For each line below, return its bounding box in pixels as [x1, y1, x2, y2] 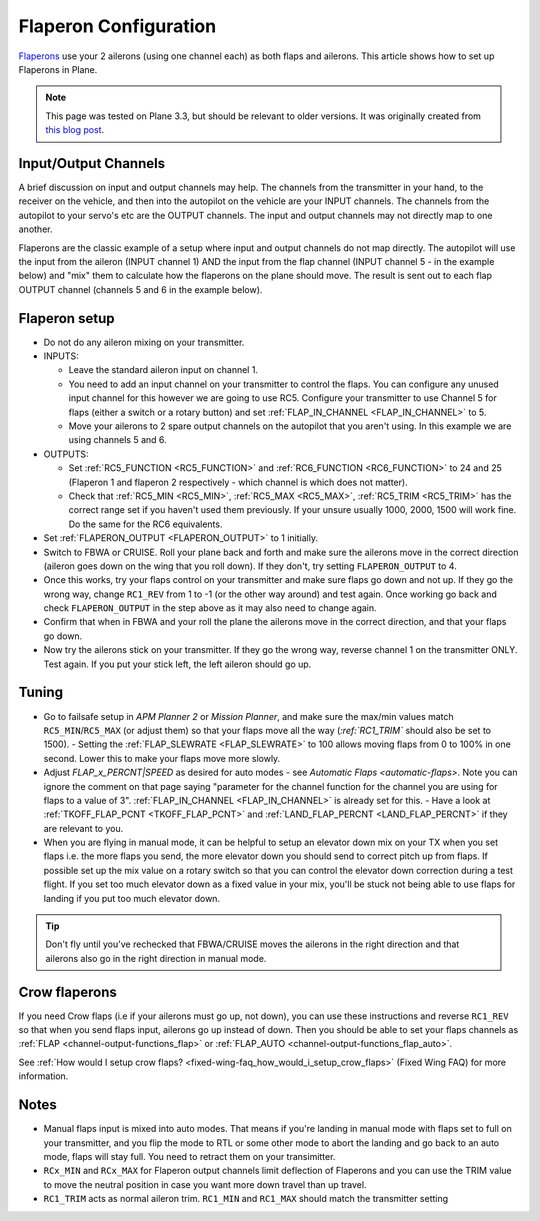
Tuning [18, 684, 64, 701]
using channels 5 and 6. [68, 434, 167, 446]
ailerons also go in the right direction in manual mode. [45, 952, 267, 964]
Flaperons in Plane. [18, 63, 98, 75]
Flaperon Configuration [18, 15, 217, 37]
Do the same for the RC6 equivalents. [68, 518, 223, 530]
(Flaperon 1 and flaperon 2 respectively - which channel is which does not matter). [68, 476, 409, 488]
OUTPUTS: [43, 448, 89, 460]
